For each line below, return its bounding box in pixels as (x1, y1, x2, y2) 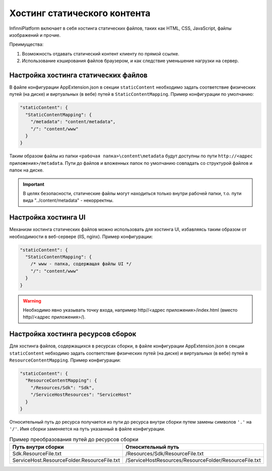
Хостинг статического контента (9, 8, 151, 19)
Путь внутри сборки (12, 444, 64, 451)
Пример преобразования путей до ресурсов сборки (9, 436, 139, 443)
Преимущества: (9, 41, 44, 47)
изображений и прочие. (9, 32, 61, 38)
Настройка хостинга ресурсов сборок (9, 330, 137, 338)
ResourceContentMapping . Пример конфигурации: (9, 357, 121, 363)
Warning (23, 298, 41, 304)
